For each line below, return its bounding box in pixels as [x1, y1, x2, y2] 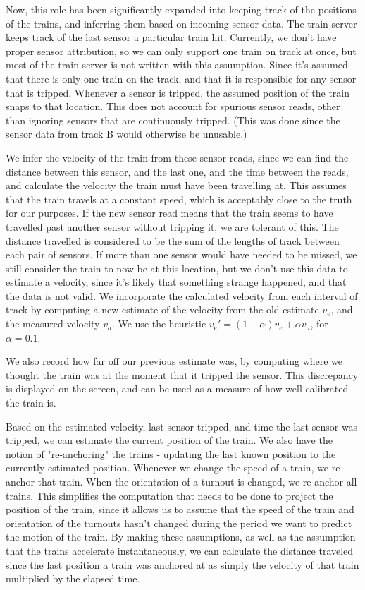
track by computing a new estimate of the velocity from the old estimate [6, 302, 319, 317]
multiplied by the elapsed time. [6, 571, 140, 586]
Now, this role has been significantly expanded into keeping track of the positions [6, 2, 357, 16]
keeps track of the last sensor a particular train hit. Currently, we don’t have [6, 30, 337, 44]
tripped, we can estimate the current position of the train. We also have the [6, 433, 333, 447]
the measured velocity [6, 316, 100, 331]
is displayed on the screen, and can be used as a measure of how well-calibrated [6, 381, 349, 396]
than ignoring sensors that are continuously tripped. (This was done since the [6, 112, 340, 127]
